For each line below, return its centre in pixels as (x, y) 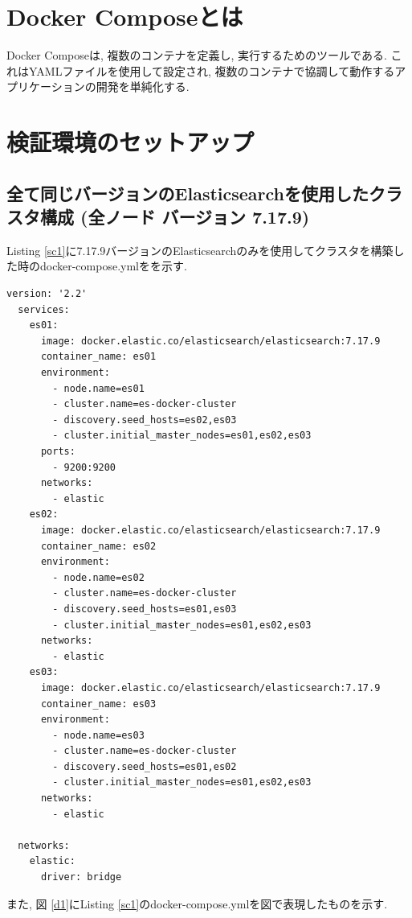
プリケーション (46, 86)
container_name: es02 (98, 546)
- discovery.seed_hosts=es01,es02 (145, 766)
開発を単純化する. (143, 86)
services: (44, 309)
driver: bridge (81, 877)
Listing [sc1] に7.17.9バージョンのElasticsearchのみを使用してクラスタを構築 (200, 250)
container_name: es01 (98, 357)
